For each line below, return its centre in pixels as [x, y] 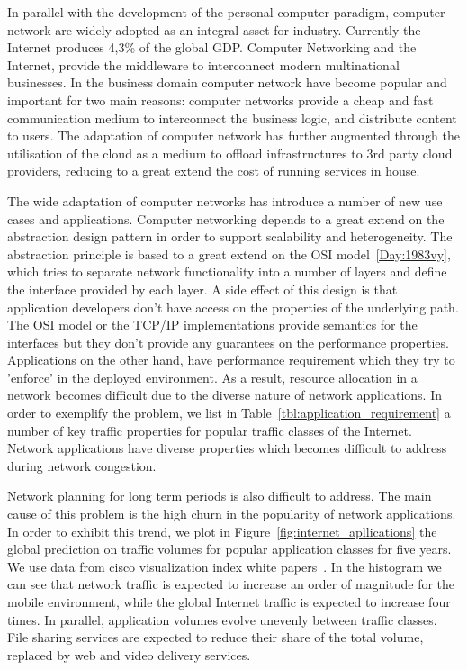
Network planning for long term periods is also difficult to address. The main [220, 496]
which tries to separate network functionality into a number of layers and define [227, 272]
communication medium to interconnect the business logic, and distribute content [232, 118]
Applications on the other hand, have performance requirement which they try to [231, 360]
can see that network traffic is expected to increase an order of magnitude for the [231, 584]
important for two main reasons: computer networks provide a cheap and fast [220, 100]
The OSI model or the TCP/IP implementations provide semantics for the [212, 325]
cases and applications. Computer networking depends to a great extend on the [226, 218]
